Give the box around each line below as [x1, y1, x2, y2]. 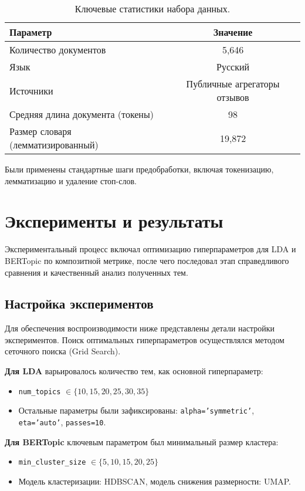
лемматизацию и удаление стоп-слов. [5, 174, 137, 187]
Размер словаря [9, 124, 72, 138]
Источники [9, 83, 53, 97]
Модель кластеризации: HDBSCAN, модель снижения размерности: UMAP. [18, 475, 291, 487]
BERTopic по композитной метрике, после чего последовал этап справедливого [5, 254, 289, 266]
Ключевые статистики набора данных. [74, 2, 231, 15]
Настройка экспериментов [5, 294, 154, 313]
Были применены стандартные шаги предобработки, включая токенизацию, [5, 163, 274, 175]
